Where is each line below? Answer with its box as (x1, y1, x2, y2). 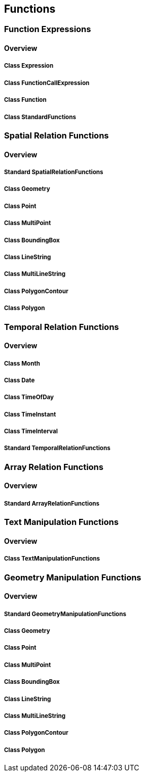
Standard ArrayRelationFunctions (4, 500, 100, 507)
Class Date (4, 376, 35, 384)
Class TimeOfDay (4, 394, 54, 401)
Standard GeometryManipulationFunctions (4, 610, 126, 618)
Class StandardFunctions (4, 113, 76, 121)
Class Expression (4, 62, 54, 70)
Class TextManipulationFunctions (4, 555, 100, 563)
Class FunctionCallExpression (4, 79, 90, 87)
